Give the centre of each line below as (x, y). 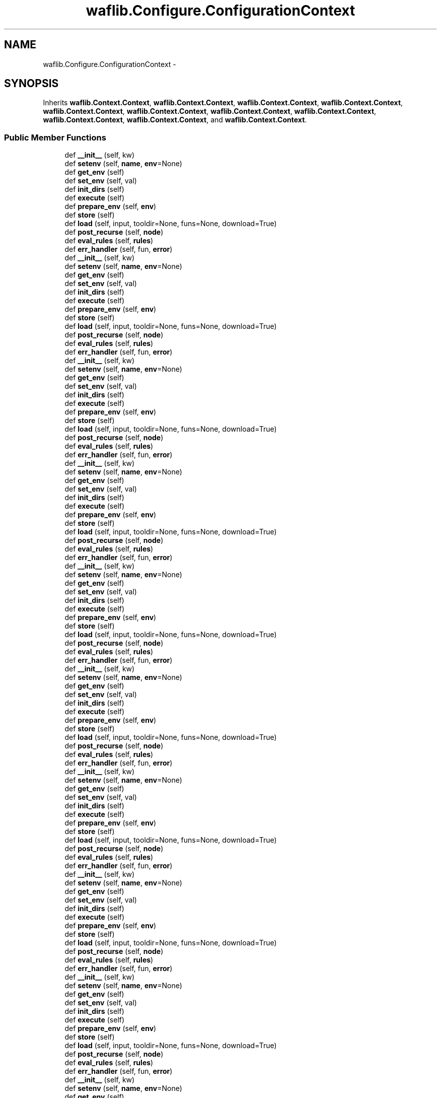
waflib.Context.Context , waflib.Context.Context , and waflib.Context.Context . (175, 120)
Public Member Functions (55, 137)
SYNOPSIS (31, 84)
